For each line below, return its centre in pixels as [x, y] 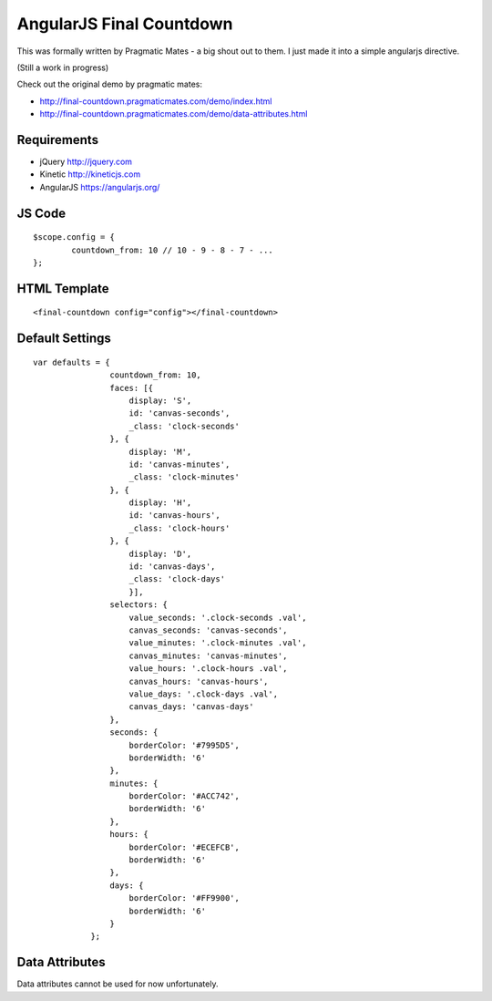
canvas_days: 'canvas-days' [191, 707]
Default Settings [64, 339]
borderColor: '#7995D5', [184, 745]
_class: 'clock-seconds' [184, 426]
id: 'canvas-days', [172, 567]
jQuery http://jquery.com [86, 162]
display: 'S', [160, 400]
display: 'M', [160, 452]
